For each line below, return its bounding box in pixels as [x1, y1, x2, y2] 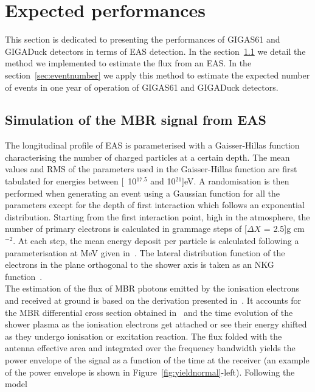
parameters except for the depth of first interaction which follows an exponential [5, 198, 305, 211]
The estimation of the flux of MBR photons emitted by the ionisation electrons [5, 282, 300, 295]
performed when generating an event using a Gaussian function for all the [5, 186, 280, 199]
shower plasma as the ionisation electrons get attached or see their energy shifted [5, 318, 307, 331]
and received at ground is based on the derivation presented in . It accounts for [5, 294, 302, 307]
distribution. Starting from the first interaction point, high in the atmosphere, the [5, 210, 310, 223]
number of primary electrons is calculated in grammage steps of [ [5, 222, 247, 235]
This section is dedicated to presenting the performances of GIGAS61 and [5, 33, 280, 46]
